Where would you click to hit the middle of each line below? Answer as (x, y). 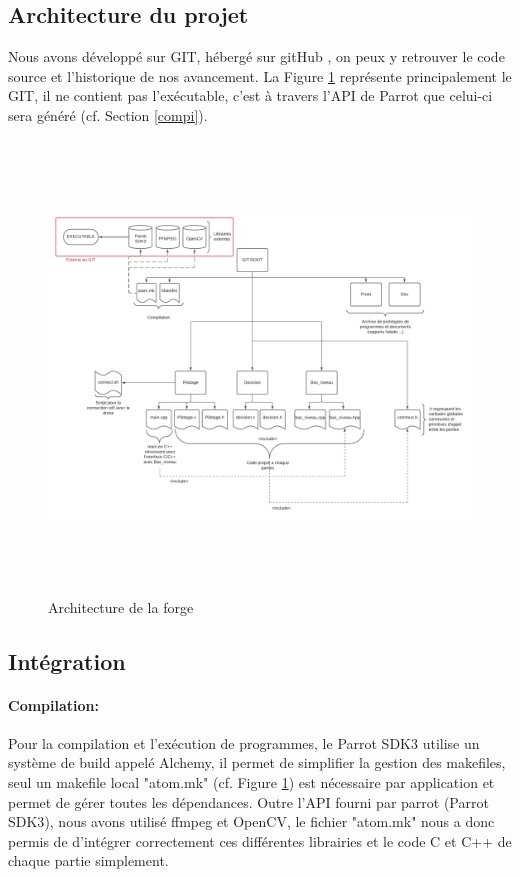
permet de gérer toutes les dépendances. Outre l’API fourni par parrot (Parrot (248, 801)
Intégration (67, 660)
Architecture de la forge (121, 606)
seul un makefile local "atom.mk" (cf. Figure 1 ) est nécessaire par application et (251, 782)
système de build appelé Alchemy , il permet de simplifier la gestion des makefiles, (257, 762)
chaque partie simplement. (88, 860)
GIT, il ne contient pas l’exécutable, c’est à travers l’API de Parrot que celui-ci (250, 95)
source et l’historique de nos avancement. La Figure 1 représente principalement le (260, 75)
